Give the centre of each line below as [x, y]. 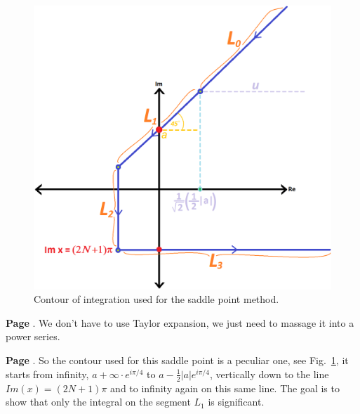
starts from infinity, [47, 374]
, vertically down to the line [269, 374]
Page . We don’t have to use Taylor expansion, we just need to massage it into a [180, 322]
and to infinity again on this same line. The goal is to [225, 388]
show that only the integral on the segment [98, 402]
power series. [33, 336]
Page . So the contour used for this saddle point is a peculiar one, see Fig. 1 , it [177, 360]
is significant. [236, 402]
